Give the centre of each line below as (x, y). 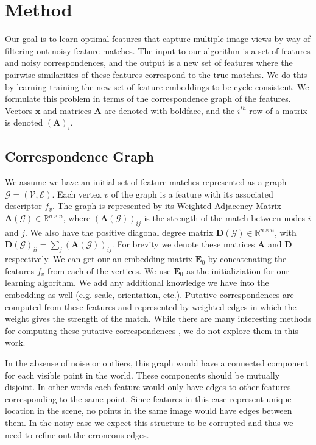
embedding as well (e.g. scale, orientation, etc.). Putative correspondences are (149, 295)
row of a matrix (278, 110)
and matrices (67, 110)
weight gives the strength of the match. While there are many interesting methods (158, 319)
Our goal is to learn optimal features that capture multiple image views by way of (158, 39)
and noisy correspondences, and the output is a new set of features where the (149, 62)
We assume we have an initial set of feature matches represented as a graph (146, 182)
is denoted (24, 122)
